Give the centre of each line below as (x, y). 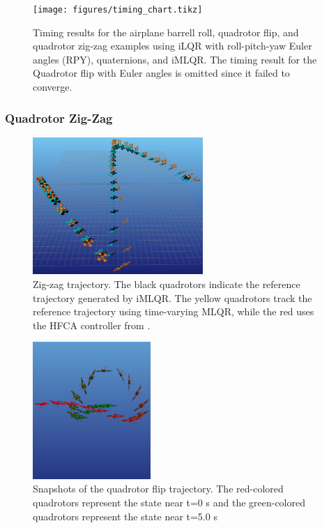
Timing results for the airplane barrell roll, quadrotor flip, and (166, 32)
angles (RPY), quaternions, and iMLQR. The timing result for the (175, 59)
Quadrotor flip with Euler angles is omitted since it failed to (161, 73)
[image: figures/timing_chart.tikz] (118, 10)
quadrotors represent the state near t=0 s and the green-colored (169, 503)
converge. (53, 87)
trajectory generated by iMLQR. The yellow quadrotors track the (172, 297)
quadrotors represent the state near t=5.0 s (125, 516)
